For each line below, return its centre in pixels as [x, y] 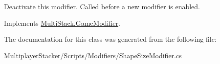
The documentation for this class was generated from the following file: [110, 39]
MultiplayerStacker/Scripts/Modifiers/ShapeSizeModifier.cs [93, 55]
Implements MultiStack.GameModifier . [62, 23]
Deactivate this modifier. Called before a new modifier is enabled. [102, 6]
